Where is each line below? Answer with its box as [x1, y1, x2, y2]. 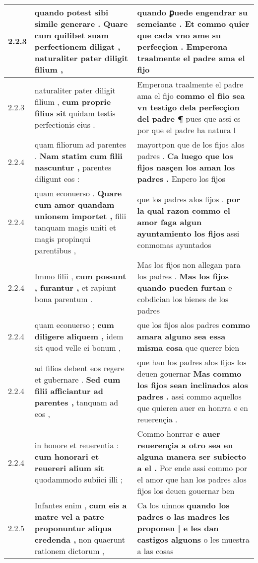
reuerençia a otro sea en [137, 439, 233, 451]
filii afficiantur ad [34, 385, 103, 397]
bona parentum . [34, 293, 93, 305]
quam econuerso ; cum [34, 319, 114, 330]
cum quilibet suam [34, 29, 109, 41]
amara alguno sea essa [137, 330, 226, 342]
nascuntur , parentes [34, 161, 112, 173]
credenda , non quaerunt [34, 534, 126, 545]
